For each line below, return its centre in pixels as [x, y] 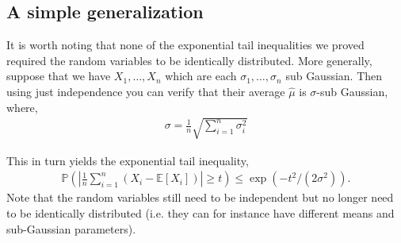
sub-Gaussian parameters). [71, 228]
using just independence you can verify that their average [146, 91]
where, [22, 107]
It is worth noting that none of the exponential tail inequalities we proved [185, 45]
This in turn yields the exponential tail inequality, [128, 160]
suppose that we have [59, 76]
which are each [201, 76]
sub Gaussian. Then [334, 76]
